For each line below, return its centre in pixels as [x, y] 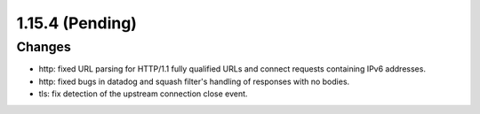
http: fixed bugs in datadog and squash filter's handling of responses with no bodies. [194, 81]
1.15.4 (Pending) [77, 23]
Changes [44, 47]
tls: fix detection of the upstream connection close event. [143, 94]
